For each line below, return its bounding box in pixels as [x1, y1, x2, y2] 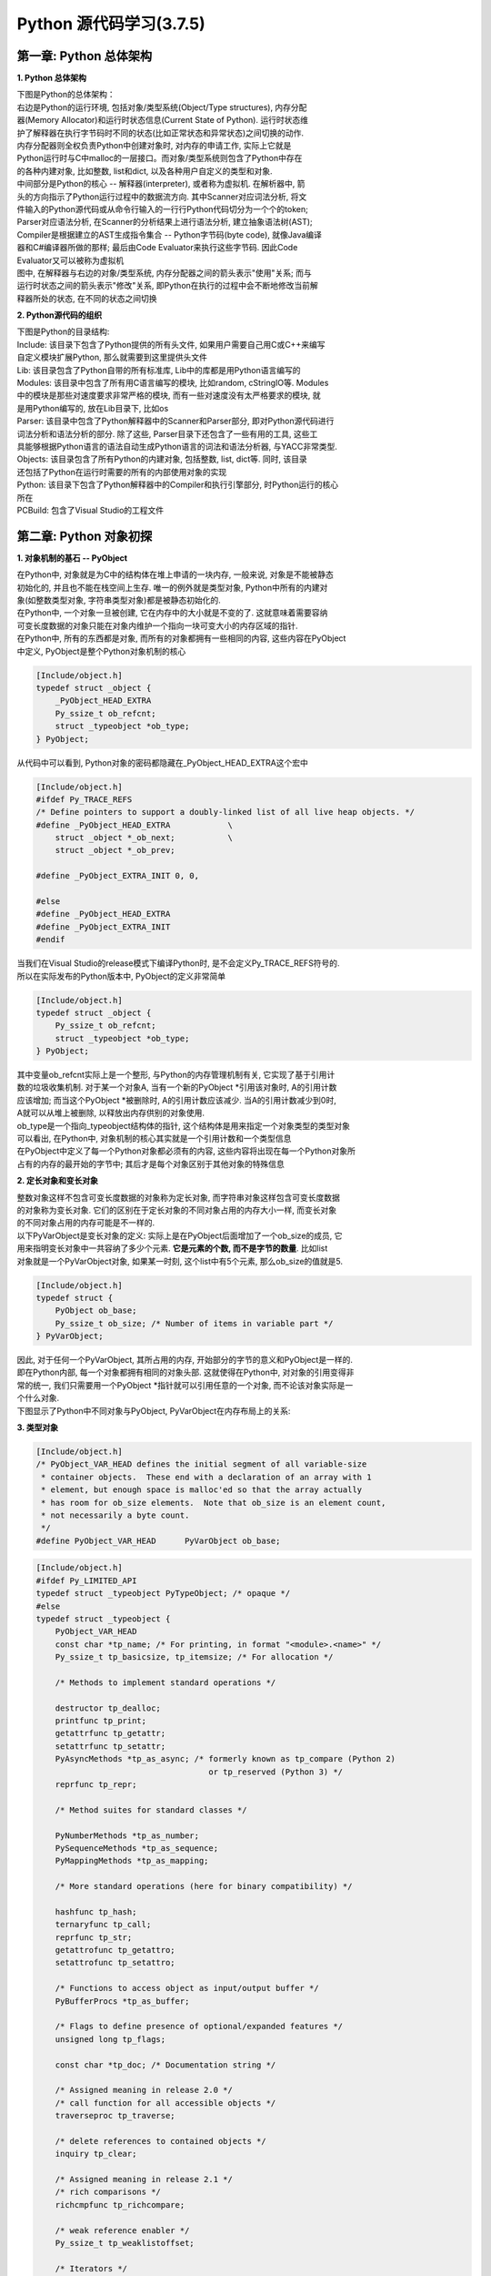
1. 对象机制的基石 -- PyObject [16, 552, 127, 564]
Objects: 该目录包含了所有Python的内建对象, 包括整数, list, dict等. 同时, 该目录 [16, 453, 308, 464]
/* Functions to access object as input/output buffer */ [55, 1983, 319, 1994]
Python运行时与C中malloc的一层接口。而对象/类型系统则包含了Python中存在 [16, 153, 303, 164]
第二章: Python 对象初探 [16, 528, 153, 544]
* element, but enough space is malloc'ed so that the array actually [41, 1485, 363, 1495]
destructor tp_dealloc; [55, 1702, 161, 1713]
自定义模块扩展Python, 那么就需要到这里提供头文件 [16, 351, 208, 363]
